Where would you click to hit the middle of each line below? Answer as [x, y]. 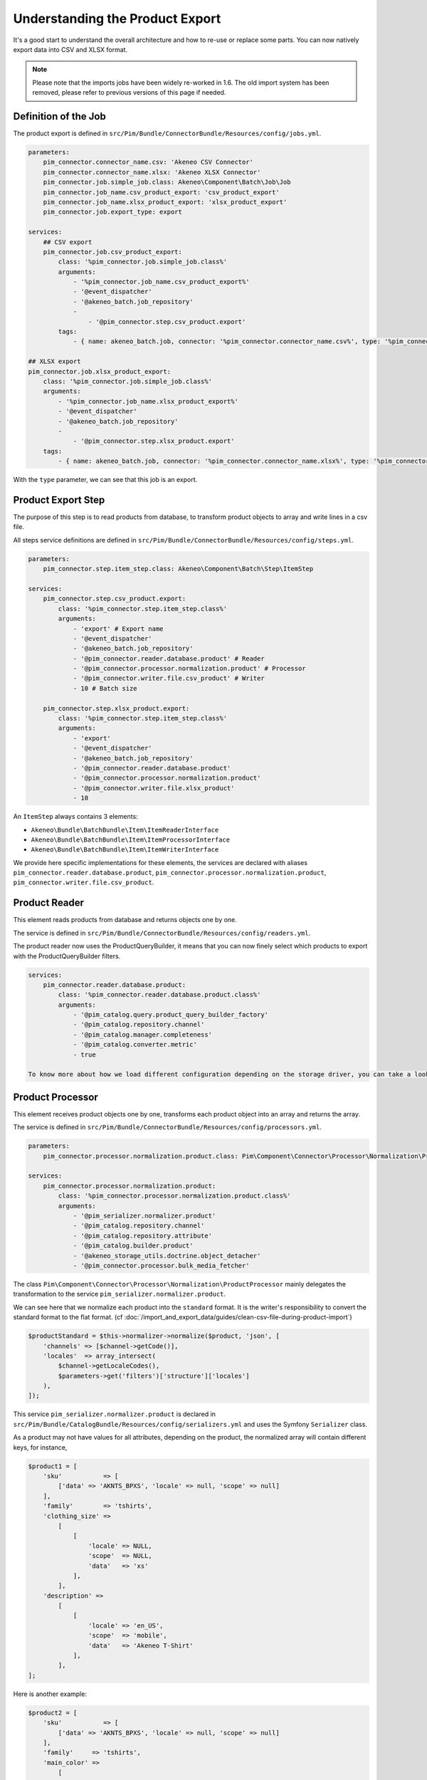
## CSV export [68, 242]
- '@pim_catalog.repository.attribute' [143, 1236]
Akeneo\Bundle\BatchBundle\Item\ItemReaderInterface [125, 830]
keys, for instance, [40, 1447]
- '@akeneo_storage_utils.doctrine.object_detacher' [167, 1256]
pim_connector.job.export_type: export [113, 212]
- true [84, 1054]
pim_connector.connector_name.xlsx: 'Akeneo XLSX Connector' [152, 172]
